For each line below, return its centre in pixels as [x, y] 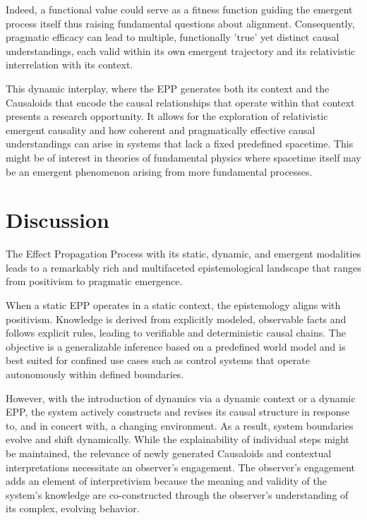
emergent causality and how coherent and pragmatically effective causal [161, 129]
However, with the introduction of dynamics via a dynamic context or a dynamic [181, 398]
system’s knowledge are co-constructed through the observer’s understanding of [177, 494]
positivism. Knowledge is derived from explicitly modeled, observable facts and [176, 319]
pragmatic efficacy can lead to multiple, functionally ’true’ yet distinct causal [173, 37]
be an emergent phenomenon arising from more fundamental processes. [159, 171]
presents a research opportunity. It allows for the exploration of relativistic [167, 116]
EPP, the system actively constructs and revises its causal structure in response [178, 412]
